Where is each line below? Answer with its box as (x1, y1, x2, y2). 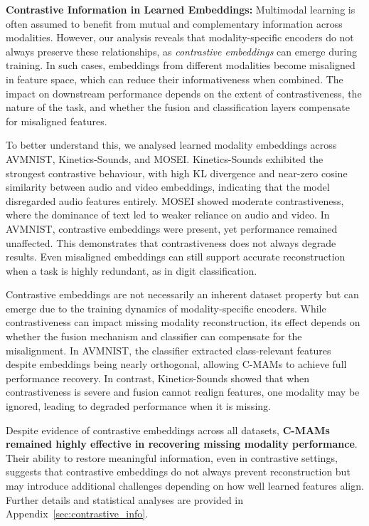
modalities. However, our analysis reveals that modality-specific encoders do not (6, 30, 354, 45)
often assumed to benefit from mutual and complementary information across (6, 16, 343, 31)
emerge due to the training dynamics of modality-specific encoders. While (6, 300, 326, 315)
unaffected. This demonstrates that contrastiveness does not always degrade (6, 235, 336, 250)
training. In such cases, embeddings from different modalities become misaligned (6, 58, 355, 73)
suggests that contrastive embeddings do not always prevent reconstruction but (6, 464, 351, 479)
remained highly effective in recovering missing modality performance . (6, 436, 358, 451)
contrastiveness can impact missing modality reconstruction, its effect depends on (6, 315, 360, 330)
